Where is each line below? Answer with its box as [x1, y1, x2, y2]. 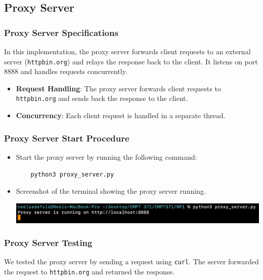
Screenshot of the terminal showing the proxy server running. [16, 186, 206, 196]
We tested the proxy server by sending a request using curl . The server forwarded [4, 256, 259, 267]
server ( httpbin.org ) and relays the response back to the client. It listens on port [4, 56, 258, 66]
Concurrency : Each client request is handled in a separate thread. [16, 110, 226, 121]
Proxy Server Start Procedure [4, 131, 129, 144]
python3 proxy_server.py [30, 170, 114, 178]
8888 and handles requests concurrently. [4, 66, 127, 77]
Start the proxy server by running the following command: [16, 151, 197, 162]
